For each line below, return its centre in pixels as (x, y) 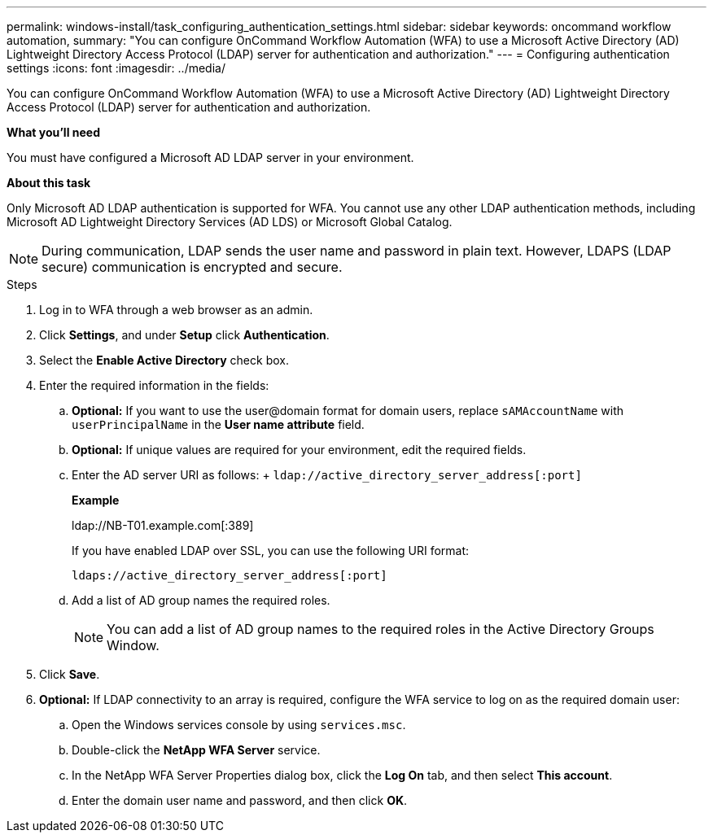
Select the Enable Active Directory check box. (164, 360)
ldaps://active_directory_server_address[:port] (230, 575)
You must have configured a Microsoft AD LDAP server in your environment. (210, 157)
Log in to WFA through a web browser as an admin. (176, 310)
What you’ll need (53, 132)
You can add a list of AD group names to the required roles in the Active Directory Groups (381, 629)
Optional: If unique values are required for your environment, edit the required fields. (299, 450)
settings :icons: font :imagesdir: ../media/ (116, 68)
